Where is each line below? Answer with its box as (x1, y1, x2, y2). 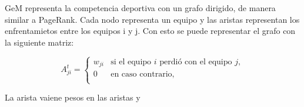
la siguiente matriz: (5, 36, 74, 48)
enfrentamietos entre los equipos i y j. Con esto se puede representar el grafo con (5, 25, 296, 37)
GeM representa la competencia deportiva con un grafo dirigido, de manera (5, 2, 276, 13)
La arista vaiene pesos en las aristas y (5, 91, 141, 103)
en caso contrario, (111, 70, 175, 79)
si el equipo (111, 57, 152, 66)
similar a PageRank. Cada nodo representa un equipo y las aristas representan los (5, 13, 300, 25)
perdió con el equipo (159, 57, 232, 66)
